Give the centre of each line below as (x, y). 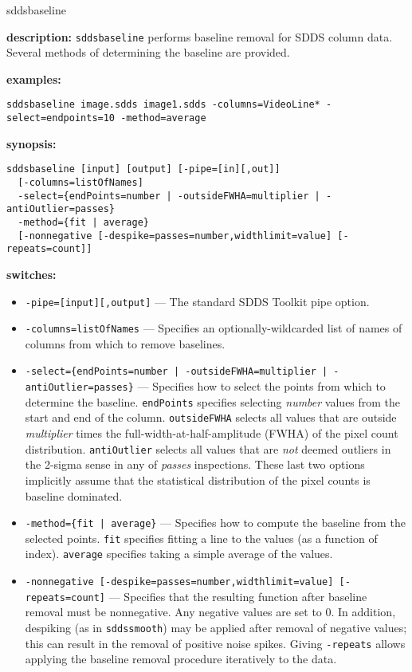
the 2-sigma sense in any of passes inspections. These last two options (195, 464)
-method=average (163, 118)
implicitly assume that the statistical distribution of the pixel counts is (198, 479)
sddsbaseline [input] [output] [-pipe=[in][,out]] (143, 169)
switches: (31, 274)
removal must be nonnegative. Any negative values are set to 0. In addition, (210, 612)
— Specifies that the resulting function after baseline (238, 596)
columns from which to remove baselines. (125, 343)
